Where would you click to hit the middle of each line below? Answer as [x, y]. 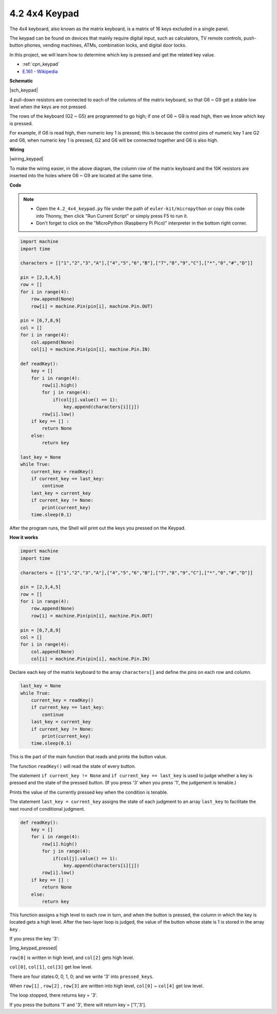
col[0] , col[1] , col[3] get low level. [51, 967]
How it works [24, 537]
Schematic [21, 81]
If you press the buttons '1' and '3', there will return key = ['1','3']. [78, 1005]
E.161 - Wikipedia [40, 71]
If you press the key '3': [34, 939]
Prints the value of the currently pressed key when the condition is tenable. [89, 792]
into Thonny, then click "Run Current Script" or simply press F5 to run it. [112, 216]
